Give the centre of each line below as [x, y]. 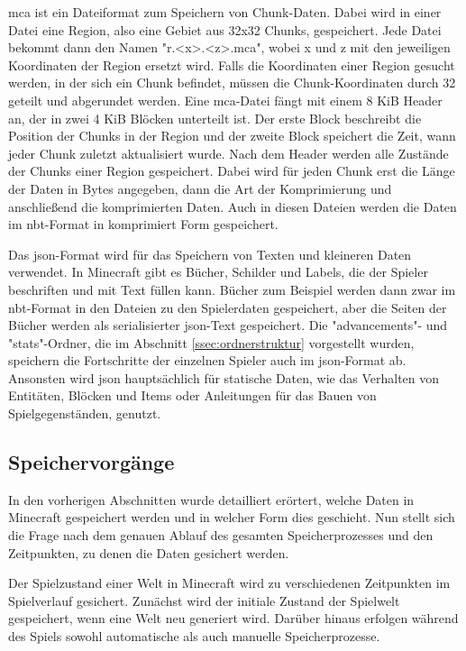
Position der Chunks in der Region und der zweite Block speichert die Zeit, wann [232, 136]
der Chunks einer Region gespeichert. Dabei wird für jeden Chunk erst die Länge [232, 171]
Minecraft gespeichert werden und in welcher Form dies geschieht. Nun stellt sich [232, 517]
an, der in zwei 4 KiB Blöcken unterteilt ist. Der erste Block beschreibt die [215, 118]
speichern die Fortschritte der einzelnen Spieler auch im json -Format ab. [207, 360]
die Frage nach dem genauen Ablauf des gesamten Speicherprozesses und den [221, 535]
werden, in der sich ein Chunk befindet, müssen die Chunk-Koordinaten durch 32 [232, 83]
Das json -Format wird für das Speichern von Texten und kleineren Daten [210, 254]
